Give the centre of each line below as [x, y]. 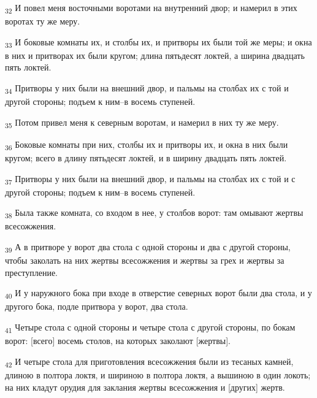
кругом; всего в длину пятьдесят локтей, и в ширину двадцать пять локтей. [146, 158]
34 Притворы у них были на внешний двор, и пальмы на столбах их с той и [147, 89]
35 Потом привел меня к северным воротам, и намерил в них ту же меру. [142, 123]
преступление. [31, 272]
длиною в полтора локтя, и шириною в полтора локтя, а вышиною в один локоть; [158, 374]
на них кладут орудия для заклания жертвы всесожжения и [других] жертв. [145, 387]
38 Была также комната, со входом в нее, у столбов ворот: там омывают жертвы [154, 213]
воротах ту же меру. [43, 21]
